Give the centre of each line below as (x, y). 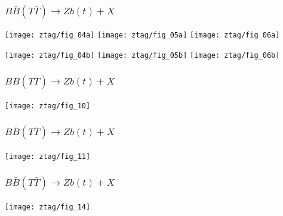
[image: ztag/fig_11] (48, 156)
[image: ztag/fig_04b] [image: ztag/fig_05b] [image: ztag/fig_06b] (142, 55)
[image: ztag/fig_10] (48, 106)
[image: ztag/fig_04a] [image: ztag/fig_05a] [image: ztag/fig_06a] (142, 35)
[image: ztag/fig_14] (48, 207)
